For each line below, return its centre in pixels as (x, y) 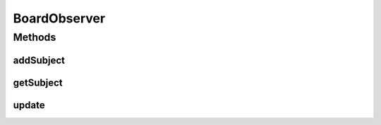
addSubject (39, 60)
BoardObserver (59, 18)
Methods (35, 37)
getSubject (38, 83)
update (29, 105)
